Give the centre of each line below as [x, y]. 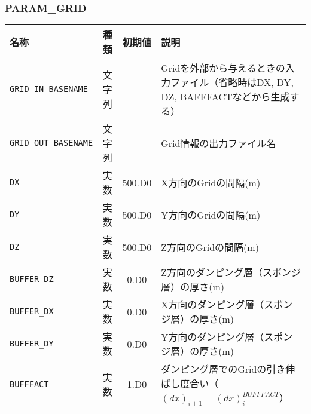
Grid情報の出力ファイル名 [219, 143]
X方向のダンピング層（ [213, 305]
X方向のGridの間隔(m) [211, 183]
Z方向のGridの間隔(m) [210, 247]
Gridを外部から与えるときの [223, 68]
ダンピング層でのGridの [214, 369]
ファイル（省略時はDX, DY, [232, 82]
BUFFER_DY [32, 344]
